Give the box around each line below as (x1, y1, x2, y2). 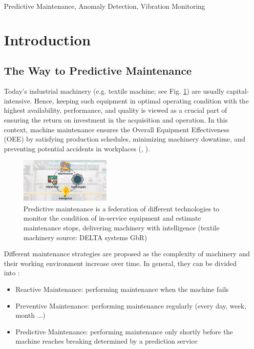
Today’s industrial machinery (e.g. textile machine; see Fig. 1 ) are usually (4, 86, 224, 96)
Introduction (4, 29, 91, 49)
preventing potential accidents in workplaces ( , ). (4, 143, 150, 153)
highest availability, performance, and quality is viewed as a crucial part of (4, 105, 227, 115)
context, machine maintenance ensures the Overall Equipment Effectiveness (4, 124, 230, 134)
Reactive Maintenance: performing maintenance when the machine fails (15, 284, 229, 294)
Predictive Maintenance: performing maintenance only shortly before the (15, 326, 233, 336)
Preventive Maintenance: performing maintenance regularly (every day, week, (15, 300, 246, 310)
